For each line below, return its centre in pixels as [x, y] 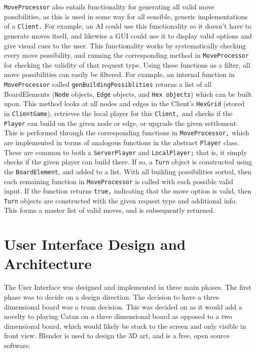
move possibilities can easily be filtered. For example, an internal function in [119, 74]
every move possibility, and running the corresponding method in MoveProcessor [127, 55]
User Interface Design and [95, 244]
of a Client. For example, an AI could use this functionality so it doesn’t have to [128, 26]
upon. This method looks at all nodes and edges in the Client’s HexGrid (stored [124, 103]
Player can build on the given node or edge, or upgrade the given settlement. [121, 123]
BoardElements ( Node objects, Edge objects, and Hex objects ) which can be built [128, 94]
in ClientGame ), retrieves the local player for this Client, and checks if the [118, 113]
